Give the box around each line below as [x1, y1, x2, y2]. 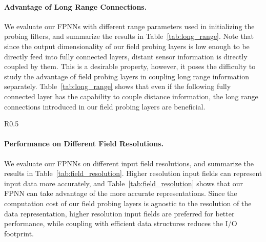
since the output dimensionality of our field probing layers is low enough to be [4, 40, 250, 51]
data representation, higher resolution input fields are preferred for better [4, 208, 235, 218]
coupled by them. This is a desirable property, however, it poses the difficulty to [4, 61, 256, 72]
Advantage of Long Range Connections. [4, 1, 147, 12]
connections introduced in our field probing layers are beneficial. [4, 101, 206, 112]
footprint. [4, 228, 34, 238]
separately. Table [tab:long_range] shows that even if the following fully [4, 81, 231, 92]
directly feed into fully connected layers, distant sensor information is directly [4, 51, 248, 61]
